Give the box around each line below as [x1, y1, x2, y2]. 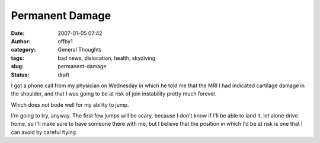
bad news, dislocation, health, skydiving [57, 54, 156, 62]
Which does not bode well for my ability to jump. [11, 101, 129, 108]
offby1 [57, 37, 73, 45]
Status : [11, 71, 30, 78]
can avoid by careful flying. [11, 128, 78, 136]
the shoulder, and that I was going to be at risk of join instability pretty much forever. [11, 90, 217, 97]
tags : [11, 54, 24, 62]
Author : [11, 37, 31, 45]
